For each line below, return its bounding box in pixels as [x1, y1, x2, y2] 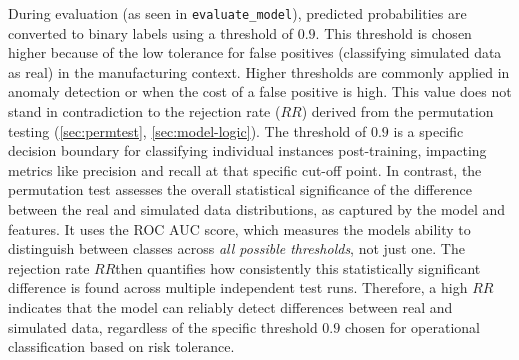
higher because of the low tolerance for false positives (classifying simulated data [8, 42, 502, 63]
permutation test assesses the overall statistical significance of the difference [8, 179, 472, 200]
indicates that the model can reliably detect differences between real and [8, 296, 453, 317]
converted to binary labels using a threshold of [8, 22, 294, 43]
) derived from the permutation [301, 101, 494, 122]
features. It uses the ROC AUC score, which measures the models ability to [8, 218, 471, 239]
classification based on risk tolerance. [8, 336, 235, 357]
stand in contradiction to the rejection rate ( [8, 101, 281, 122]
